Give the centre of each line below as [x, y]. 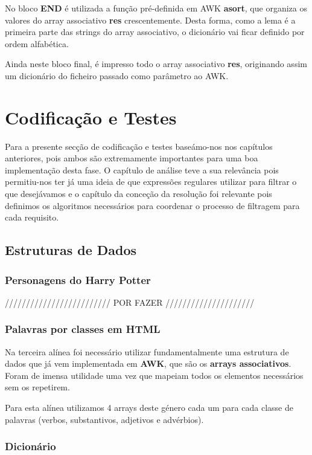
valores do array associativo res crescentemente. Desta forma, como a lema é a [150, 20]
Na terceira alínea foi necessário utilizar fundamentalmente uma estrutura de [147, 351]
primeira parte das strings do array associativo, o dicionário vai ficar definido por [155, 32]
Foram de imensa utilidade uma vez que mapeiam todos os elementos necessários [154, 375]
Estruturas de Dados [71, 250]
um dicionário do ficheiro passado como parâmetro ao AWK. [117, 75]
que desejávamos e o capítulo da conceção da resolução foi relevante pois [138, 194]
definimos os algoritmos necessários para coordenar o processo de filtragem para [152, 205]
